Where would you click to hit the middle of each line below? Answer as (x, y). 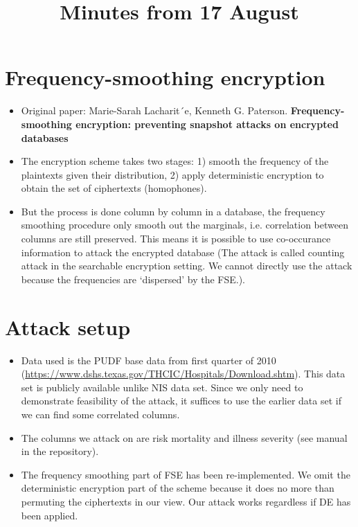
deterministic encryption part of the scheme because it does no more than (178, 488)
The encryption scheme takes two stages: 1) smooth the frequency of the (175, 161)
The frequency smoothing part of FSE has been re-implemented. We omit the (186, 474)
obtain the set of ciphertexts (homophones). (114, 188)
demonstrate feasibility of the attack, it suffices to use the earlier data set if (181, 401)
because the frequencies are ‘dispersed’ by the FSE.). (133, 279)
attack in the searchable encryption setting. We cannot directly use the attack (187, 266)
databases (45, 137)
